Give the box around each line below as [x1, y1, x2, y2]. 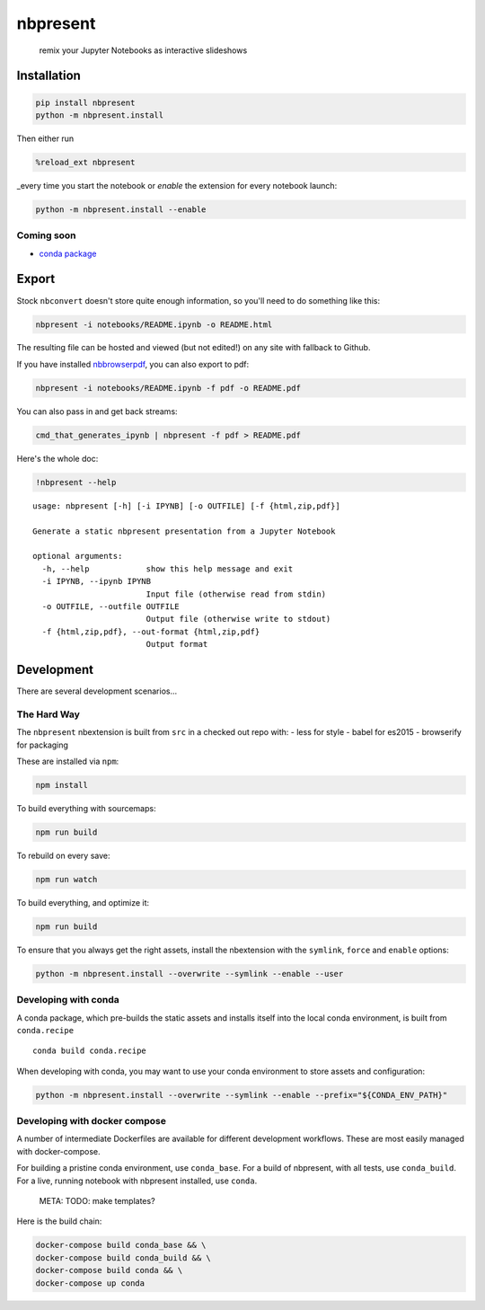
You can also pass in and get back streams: [16, 405, 179, 417]
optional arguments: [32, 551, 123, 562]
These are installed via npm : [16, 756, 119, 766]
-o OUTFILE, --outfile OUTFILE [41, 601, 180, 611]
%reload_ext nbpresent [35, 157, 136, 167]
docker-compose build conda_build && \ [35, 1252, 211, 1262]
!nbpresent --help [35, 477, 117, 487]
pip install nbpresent [35, 97, 136, 108]
